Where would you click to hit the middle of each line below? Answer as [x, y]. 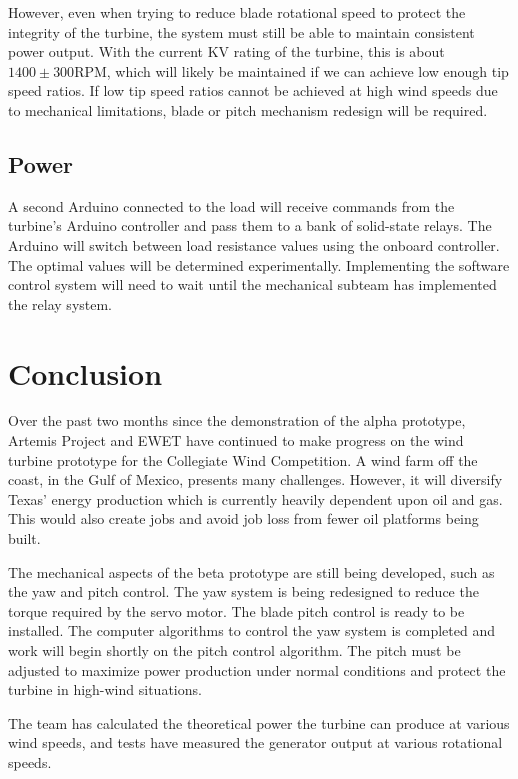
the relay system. [60, 303]
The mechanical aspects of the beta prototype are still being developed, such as [251, 571]
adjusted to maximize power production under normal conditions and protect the [257, 669]
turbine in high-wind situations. [105, 689]
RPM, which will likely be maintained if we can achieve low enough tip [291, 70]
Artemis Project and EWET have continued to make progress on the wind [236, 440]
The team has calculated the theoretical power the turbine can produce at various [259, 722]
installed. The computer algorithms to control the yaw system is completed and [251, 630]
